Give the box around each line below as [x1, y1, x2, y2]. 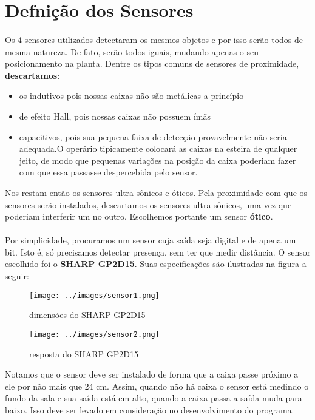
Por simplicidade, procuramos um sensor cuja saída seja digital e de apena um [5, 234, 296, 246]
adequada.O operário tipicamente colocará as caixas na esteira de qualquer [19, 142, 297, 155]
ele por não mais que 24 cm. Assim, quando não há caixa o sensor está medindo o [5, 379, 309, 392]
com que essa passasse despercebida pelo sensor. [19, 166, 198, 178]
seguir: [5, 269, 29, 282]
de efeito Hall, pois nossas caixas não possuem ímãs [19, 109, 211, 122]
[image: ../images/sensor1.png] [29, 291, 160, 300]
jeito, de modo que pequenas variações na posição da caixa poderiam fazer [19, 154, 296, 166]
